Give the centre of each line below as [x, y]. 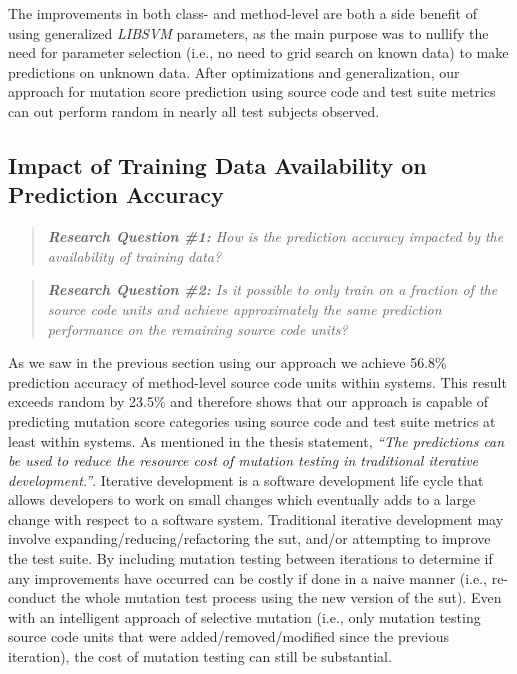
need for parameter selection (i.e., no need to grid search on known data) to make [258, 52]
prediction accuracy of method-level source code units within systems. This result [257, 381]
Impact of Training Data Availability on [217, 164]
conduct [32, 597]
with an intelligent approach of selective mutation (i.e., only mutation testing [244, 616]
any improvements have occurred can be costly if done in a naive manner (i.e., [248, 577]
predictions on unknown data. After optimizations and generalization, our [234, 71]
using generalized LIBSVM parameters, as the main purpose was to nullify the [248, 32]
